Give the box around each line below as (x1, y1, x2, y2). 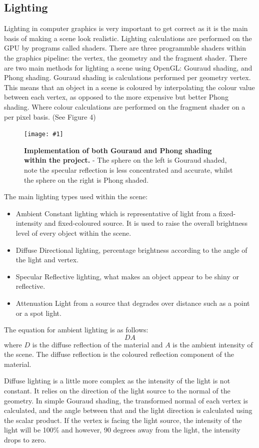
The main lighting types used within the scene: (4, 191, 148, 202)
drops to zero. (4, 434, 46, 445)
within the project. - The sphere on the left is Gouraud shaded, (24, 155, 227, 165)
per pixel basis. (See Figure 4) (4, 111, 96, 122)
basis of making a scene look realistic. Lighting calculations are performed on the (4, 33, 252, 43)
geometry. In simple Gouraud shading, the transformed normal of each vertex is (4, 395, 248, 405)
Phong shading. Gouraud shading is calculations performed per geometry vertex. (4, 72, 251, 83)
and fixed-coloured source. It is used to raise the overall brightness (44, 218, 247, 228)
